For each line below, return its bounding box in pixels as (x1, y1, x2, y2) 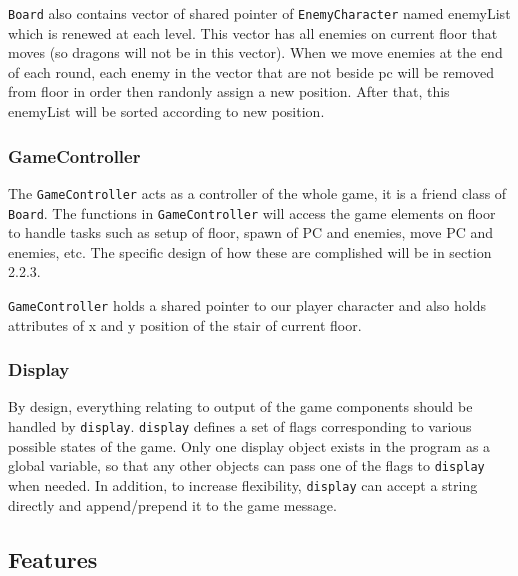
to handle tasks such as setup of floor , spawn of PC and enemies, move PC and (8, 222, 494, 243)
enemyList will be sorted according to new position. (8, 101, 325, 122)
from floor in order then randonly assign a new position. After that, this (8, 81, 450, 102)
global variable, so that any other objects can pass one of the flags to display (8, 455, 485, 476)
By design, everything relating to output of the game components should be (8, 396, 473, 417)
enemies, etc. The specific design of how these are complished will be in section (8, 241, 492, 262)
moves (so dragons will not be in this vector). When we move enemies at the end (8, 42, 503, 63)
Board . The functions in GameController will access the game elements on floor (8, 202, 496, 223)
